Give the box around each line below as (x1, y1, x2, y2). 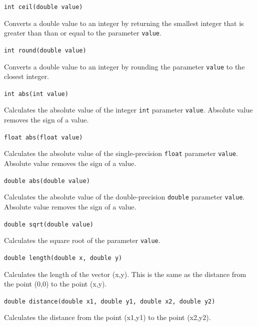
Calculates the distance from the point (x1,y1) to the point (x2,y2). (4, 312, 211, 322)
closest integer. (4, 71, 49, 81)
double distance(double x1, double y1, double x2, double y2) (4, 297, 215, 305)
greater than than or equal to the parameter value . (4, 27, 161, 38)
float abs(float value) (4, 133, 83, 141)
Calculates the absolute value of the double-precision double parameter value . (4, 191, 245, 202)
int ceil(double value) (4, 3, 83, 10)
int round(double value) (4, 46, 86, 54)
